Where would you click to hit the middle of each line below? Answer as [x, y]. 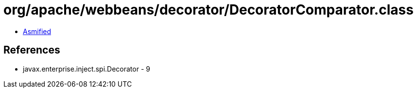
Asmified [37, 31]
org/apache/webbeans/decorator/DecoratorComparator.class [208, 10]
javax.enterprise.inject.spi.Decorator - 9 [87, 69]
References [32, 50]
